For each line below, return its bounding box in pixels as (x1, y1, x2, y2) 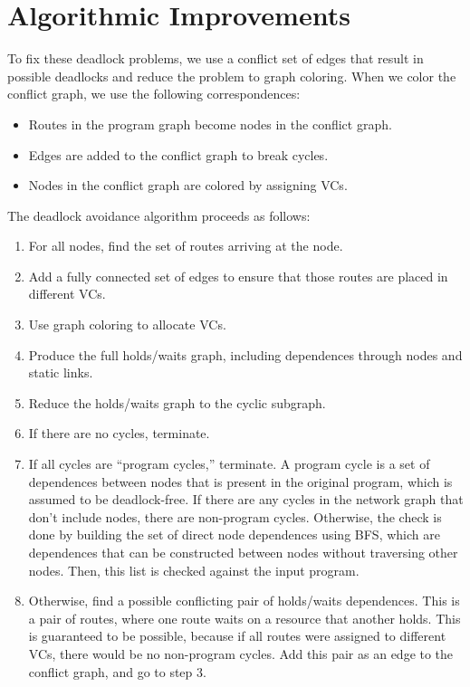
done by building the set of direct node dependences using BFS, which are (28, 525, 440, 544)
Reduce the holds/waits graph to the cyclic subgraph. (28, 393, 326, 412)
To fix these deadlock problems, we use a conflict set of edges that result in (7, 49, 424, 68)
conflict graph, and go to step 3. (28, 662, 206, 681)
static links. (28, 363, 93, 382)
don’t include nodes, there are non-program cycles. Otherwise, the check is (28, 507, 442, 526)
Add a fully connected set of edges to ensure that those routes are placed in (28, 266, 448, 285)
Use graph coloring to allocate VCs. (28, 315, 226, 334)
